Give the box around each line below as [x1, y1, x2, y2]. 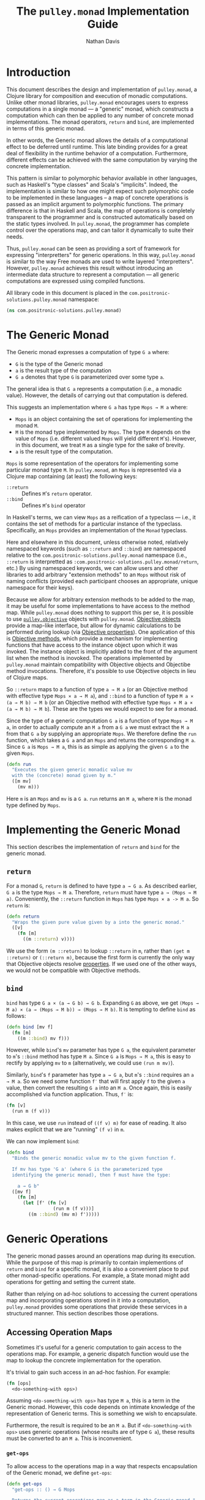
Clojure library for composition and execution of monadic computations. [6, 92, 188, 99]
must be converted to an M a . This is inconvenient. [6, 1435, 133, 1442]
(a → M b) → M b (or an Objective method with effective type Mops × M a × [6, 699, 193, 706]
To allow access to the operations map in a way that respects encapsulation [6, 1462, 198, 1469]
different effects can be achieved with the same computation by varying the [6, 156, 198, 163]
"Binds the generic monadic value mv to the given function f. [12, 1155, 176, 1162]
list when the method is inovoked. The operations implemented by [6, 654, 173, 661]
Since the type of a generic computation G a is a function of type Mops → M [6, 717, 193, 724]
